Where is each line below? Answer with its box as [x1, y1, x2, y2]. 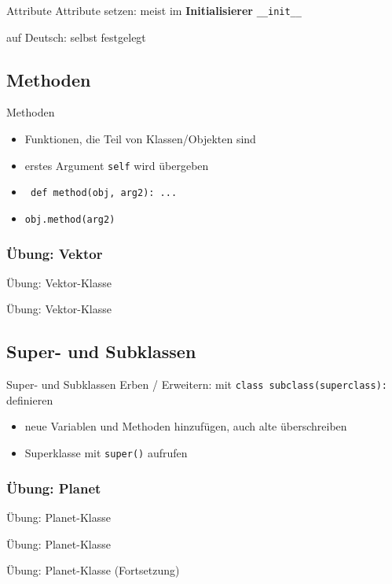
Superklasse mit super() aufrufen [24, 445, 188, 461]
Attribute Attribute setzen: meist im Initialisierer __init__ [6, 2, 302, 18]
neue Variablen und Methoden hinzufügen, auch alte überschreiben [24, 418, 347, 434]
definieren [6, 391, 53, 408]
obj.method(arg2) [24, 213, 115, 225]
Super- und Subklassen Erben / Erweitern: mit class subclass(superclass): [6, 376, 387, 393]
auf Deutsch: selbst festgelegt [6, 28, 146, 45]
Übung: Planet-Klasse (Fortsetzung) [6, 562, 180, 578]
